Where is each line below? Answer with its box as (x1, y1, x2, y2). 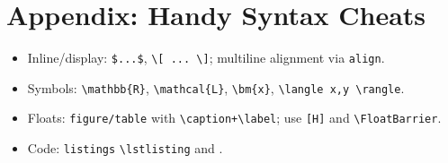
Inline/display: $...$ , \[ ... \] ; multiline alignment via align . (27, 48, 385, 67)
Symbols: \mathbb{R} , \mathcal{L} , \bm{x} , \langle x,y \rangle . (27, 78, 405, 97)
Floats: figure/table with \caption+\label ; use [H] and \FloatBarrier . (27, 108, 442, 127)
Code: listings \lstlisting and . (27, 139, 223, 158)
